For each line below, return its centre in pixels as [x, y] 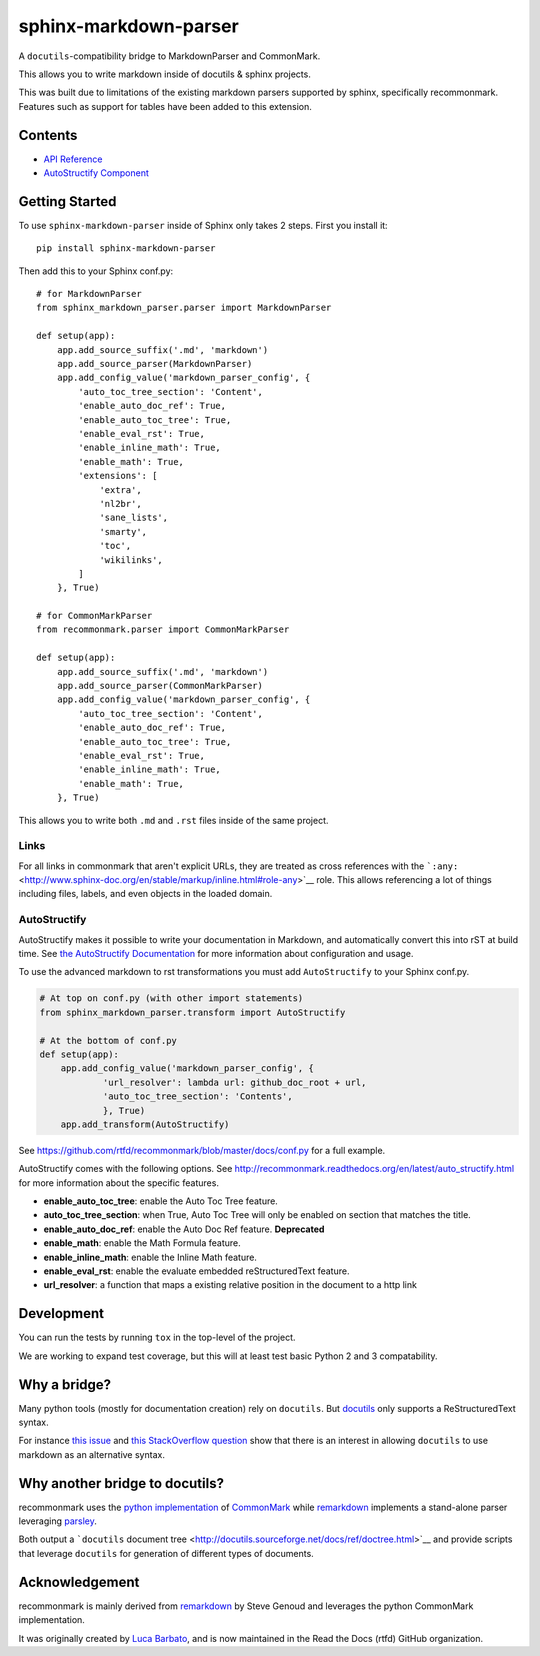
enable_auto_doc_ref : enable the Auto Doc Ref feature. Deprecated [184, 1229]
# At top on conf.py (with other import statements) [171, 998]
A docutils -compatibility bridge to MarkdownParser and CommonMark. [169, 56]
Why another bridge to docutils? [121, 1483]
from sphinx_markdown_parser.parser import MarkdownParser [184, 308]
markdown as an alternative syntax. [91, 1454]
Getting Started [67, 201]
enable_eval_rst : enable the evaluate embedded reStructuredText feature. [196, 1271]
